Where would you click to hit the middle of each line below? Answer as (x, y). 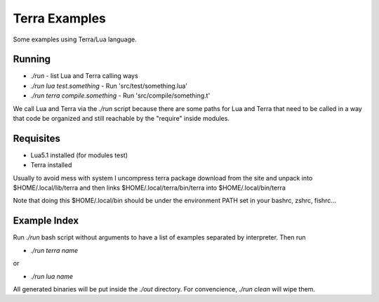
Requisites (37, 138)
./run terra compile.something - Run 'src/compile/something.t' (120, 96)
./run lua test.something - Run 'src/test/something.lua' (109, 86)
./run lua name (52, 276)
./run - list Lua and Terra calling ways (84, 76)
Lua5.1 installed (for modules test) (79, 155)
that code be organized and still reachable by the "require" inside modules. (121, 119)
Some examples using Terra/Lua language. (75, 39)
